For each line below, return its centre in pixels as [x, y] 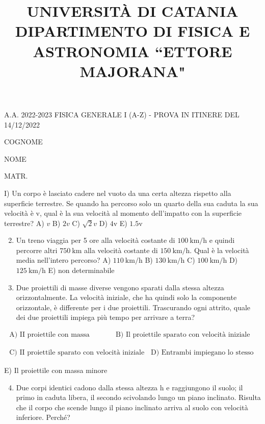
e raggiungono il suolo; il [205, 387]
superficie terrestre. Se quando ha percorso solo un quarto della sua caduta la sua [131, 203]
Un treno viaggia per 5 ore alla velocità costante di [96, 240]
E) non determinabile [81, 270]
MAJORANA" [132, 71]
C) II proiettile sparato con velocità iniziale [77, 353]
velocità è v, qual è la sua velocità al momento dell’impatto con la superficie [123, 213]
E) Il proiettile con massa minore [56, 370]
